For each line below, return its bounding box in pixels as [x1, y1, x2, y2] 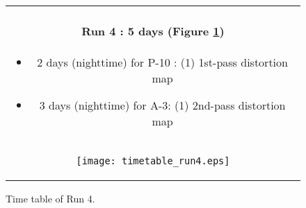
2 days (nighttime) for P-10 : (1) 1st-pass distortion [37, 53, 288, 70]
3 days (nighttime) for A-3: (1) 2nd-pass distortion [39, 96, 286, 113]
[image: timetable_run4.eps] [76, 155, 230, 166]
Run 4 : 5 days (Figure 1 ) [81, 23, 225, 40]
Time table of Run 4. [6, 191, 95, 205]
